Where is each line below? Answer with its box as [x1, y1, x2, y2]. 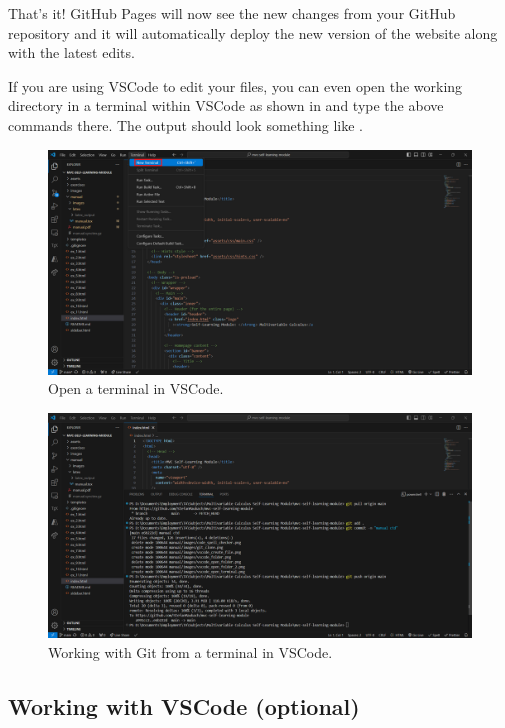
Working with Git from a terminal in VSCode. [48, 641, 333, 662]
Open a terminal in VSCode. [48, 378, 224, 399]
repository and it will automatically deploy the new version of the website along [8, 22, 498, 43]
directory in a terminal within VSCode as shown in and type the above [8, 95, 444, 116]
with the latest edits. [8, 42, 135, 63]
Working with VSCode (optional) [8, 690, 360, 721]
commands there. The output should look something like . [8, 114, 363, 135]
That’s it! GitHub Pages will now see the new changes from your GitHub [8, 3, 456, 23]
